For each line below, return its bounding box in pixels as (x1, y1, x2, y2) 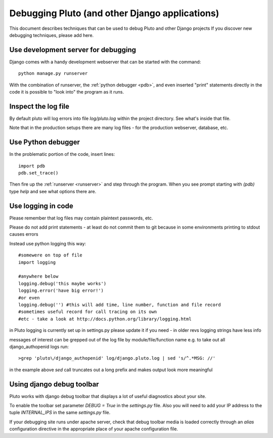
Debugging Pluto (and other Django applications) (9, 8, 219, 19)
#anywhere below (18, 274, 59, 279)
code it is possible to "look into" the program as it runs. (9, 89, 124, 95)
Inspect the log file (9, 102, 70, 111)
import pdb (18, 163, 45, 169)
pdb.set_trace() (18, 170, 59, 176)
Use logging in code (9, 201, 73, 210)
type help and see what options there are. (9, 188, 97, 194)
